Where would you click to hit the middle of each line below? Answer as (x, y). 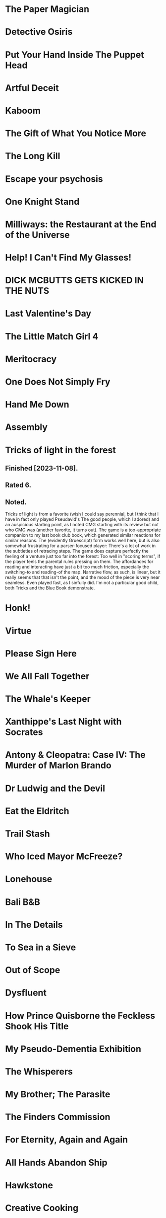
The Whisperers (39, 1071)
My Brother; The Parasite (58, 1095)
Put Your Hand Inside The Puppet (75, 54)
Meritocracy (31, 359)
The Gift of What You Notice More (76, 133)
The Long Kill (33, 156)
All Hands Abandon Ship (56, 1163)
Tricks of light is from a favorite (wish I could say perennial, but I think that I (82, 514)
